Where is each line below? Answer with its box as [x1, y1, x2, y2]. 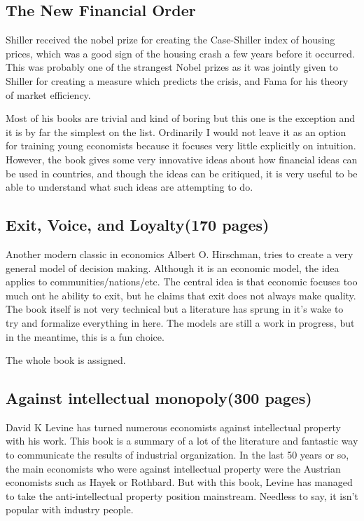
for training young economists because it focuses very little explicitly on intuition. [6, 138, 356, 153]
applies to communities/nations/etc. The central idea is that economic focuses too [6, 274, 358, 289]
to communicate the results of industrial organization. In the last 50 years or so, [6, 447, 349, 462]
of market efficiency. [6, 87, 91, 102]
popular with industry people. [6, 502, 134, 517]
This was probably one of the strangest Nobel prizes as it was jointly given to [6, 60, 338, 74]
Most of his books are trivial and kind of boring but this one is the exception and [6, 111, 356, 126]
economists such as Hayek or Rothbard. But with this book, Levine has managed [6, 475, 353, 489]
